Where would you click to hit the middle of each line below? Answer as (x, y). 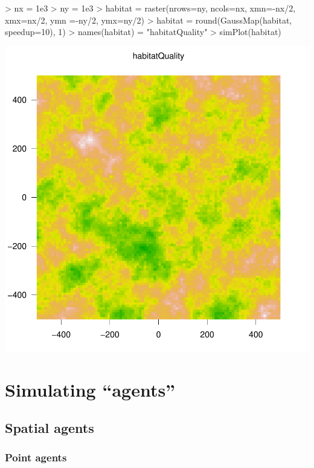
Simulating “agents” (90, 389)
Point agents (36, 457)
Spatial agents (50, 428)
